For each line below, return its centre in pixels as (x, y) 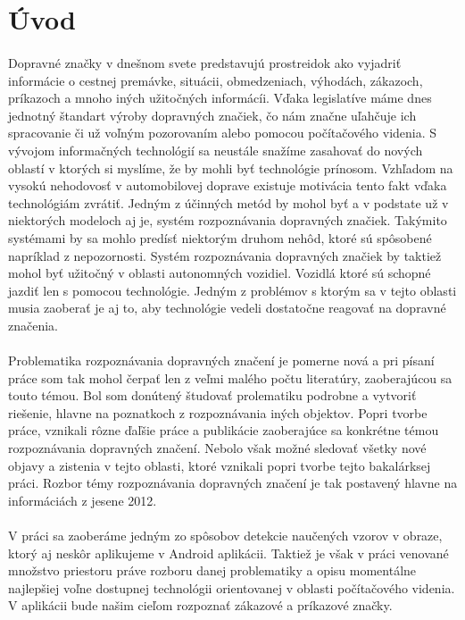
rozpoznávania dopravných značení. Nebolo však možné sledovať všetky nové (217, 448)
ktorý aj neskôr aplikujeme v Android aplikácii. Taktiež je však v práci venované (228, 553)
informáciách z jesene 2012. (83, 500)
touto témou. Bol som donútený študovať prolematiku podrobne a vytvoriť (212, 395)
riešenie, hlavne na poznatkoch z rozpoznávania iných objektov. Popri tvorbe (218, 412)
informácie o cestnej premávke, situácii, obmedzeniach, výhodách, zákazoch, (216, 80)
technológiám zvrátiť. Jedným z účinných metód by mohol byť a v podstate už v (228, 202)
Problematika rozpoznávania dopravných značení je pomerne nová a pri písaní (221, 360)
